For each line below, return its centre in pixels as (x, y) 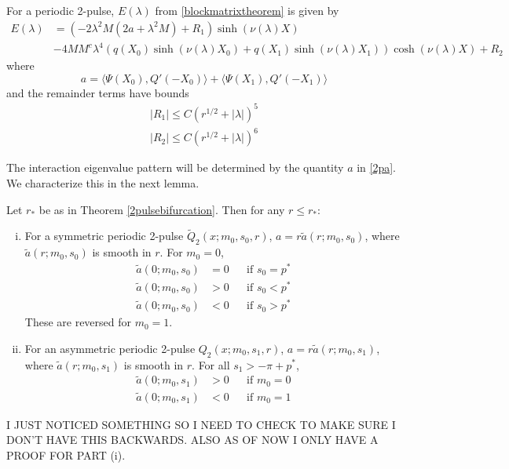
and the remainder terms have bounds (98, 92)
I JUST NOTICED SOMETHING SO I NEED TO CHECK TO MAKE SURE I (201, 424)
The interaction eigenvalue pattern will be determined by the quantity (175, 167)
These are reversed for (78, 322)
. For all (211, 364)
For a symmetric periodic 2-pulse (104, 236)
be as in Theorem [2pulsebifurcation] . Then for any (162, 209)
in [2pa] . (377, 167)
